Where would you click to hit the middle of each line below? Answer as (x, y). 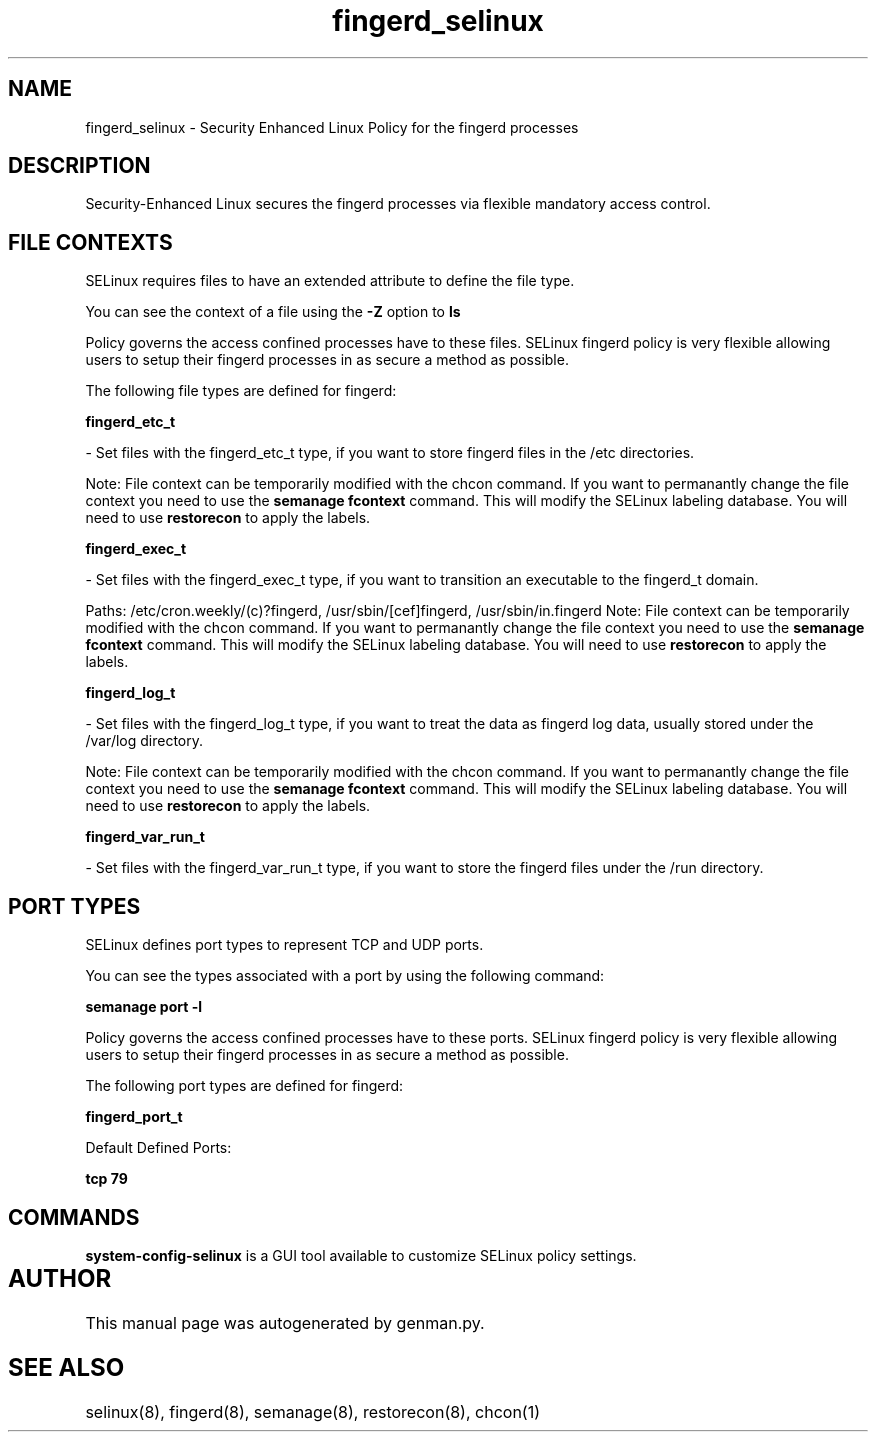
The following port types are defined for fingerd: (244, 1086)
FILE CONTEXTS (90, 242)
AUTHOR (60, 1278)
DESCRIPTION (79, 166)
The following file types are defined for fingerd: (241, 391)
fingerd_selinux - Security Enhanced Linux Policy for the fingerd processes (332, 127)
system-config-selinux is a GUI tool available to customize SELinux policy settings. (361, 1255)
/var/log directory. (144, 741)
